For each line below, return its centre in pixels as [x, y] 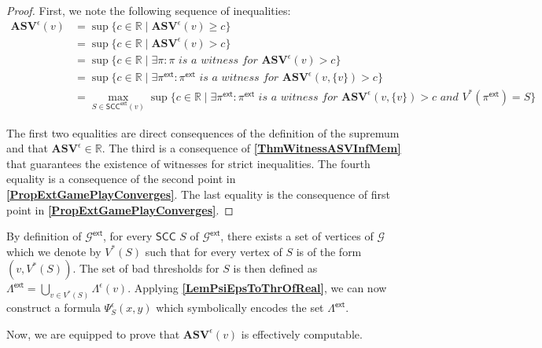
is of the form [329, 251]
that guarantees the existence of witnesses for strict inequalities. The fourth [188, 163]
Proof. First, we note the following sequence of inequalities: [149, 10]
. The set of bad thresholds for [146, 268]
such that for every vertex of [214, 251]
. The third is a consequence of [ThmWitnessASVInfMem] [251, 148]
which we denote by [54, 251]
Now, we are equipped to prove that [93, 333]
